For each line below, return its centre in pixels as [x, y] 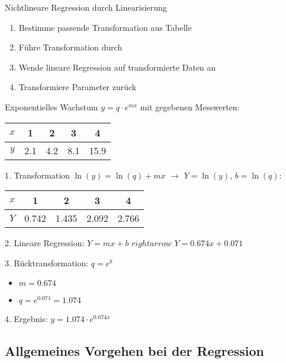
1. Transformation [37, 175]
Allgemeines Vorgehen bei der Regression [135, 351]
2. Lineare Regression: [45, 243]
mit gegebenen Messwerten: [190, 106]
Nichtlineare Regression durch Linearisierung [86, 7]
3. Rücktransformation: [47, 262]
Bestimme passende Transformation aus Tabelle [105, 27]
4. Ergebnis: [26, 319]
